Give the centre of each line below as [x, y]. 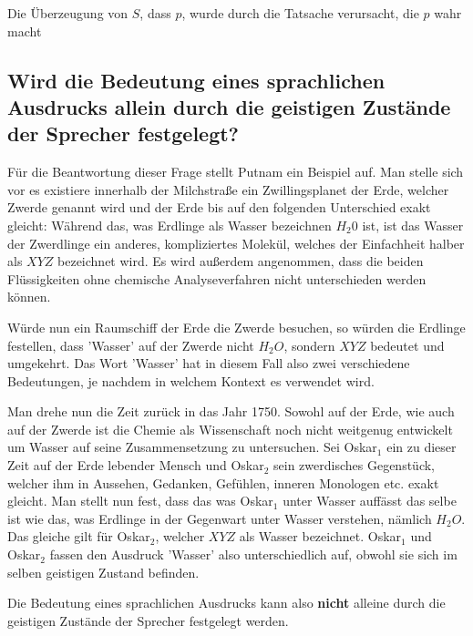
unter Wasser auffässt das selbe [370, 501]
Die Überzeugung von [68, 13]
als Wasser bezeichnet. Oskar [320, 536]
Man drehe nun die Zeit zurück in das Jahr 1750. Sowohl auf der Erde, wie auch [231, 411]
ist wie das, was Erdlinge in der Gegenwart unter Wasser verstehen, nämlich [220, 518]
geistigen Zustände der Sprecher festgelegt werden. [148, 620]
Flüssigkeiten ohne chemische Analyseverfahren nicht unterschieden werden [217, 278]
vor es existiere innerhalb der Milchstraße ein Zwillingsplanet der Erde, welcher [228, 189]
